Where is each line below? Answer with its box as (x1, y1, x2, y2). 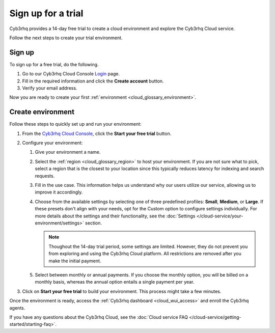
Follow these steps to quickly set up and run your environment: (9, 121, 142, 127)
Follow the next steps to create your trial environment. (9, 35, 123, 41)
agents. (9, 304, 25, 311)
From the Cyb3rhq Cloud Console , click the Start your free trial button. (22, 130, 172, 136)
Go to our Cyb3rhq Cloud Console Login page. (22, 71, 120, 77)
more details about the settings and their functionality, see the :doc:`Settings (35, 213, 196, 219)
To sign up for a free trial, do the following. (9, 61, 99, 67)
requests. (35, 173, 55, 179)
